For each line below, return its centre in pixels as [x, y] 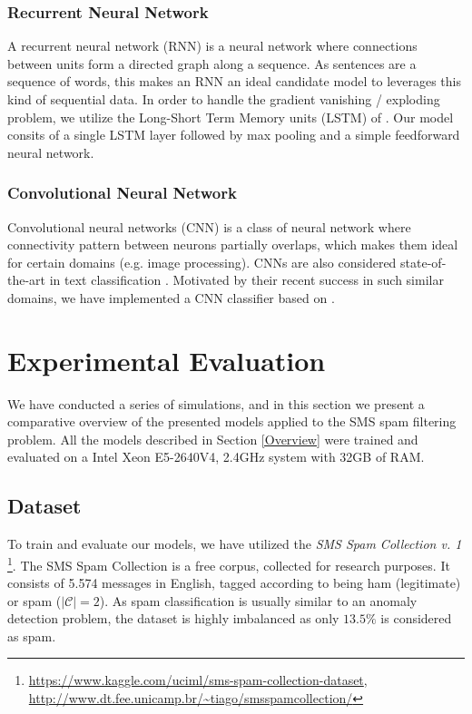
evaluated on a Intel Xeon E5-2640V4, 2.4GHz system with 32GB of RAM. [216, 457]
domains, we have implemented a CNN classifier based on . [171, 297]
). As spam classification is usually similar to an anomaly [258, 600]
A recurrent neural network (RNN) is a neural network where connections [212, 46]
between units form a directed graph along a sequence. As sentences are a [212, 63]
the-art [27, 280]
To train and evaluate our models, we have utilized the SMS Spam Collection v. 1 [235, 544]
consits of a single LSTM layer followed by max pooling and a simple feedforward [234, 135]
